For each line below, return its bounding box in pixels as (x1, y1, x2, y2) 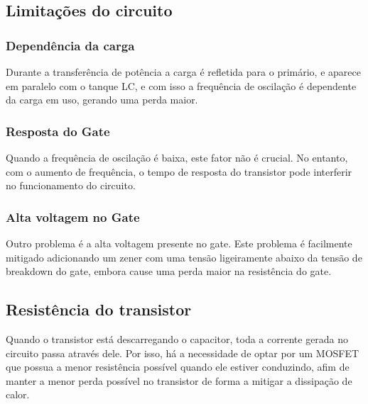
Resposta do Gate (6, 122, 110, 140)
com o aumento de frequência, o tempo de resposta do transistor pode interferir (6, 164, 352, 179)
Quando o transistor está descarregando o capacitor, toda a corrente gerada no (6, 331, 349, 346)
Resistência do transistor (6, 298, 192, 320)
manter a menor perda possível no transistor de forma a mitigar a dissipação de (6, 373, 352, 388)
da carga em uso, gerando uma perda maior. (6, 92, 198, 107)
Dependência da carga (6, 36, 135, 54)
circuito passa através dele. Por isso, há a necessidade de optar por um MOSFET (6, 345, 359, 360)
